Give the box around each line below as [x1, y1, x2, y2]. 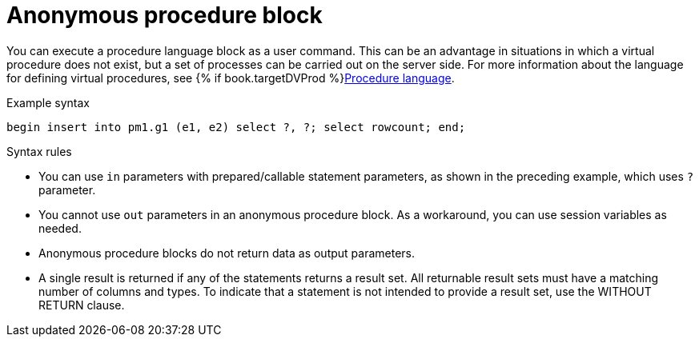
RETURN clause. [38, 297, 125, 312]
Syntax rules [6, 144, 72, 158]
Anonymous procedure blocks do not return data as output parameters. [38, 245, 416, 260]
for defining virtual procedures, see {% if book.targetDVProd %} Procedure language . [6, 70, 455, 85]
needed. [38, 221, 82, 235]
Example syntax [6, 95, 90, 110]
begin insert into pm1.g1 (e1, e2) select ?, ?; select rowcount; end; [6, 120, 466, 134]
